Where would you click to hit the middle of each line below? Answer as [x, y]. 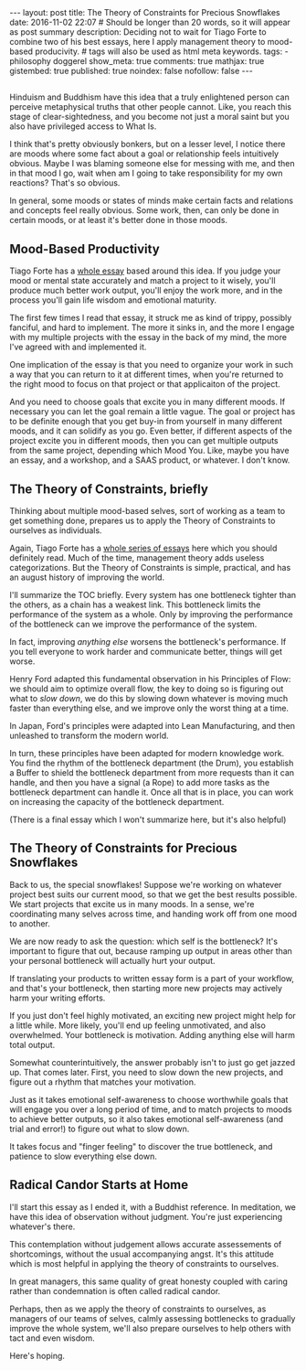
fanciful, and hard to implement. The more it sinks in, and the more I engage [152, 327]
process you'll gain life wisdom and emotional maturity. [113, 300]
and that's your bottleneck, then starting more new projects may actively [146, 988]
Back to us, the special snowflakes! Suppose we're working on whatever [146, 884]
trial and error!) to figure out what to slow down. [100, 1129]
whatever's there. [42, 1226]
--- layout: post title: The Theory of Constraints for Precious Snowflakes [145, 12]
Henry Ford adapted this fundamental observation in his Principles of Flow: [150, 680]
